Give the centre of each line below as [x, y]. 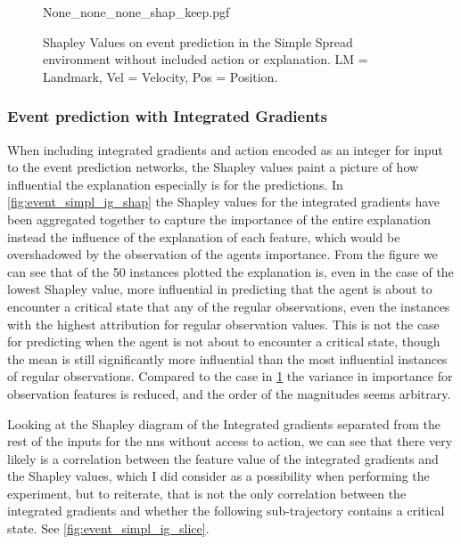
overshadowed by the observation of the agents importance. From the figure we [222, 254]
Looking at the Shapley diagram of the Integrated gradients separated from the [224, 423]
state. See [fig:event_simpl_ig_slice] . [108, 528]
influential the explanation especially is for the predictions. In [175, 184]
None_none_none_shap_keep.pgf [136, 12]
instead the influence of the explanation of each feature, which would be [204, 236]
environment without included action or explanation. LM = [206, 59]
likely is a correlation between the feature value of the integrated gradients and [223, 458]
